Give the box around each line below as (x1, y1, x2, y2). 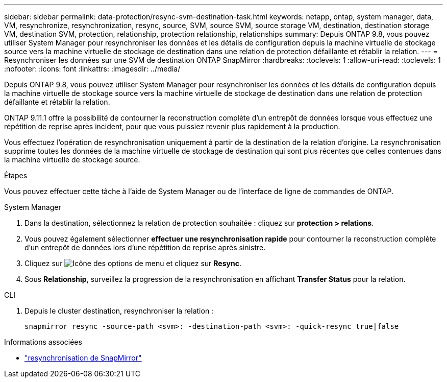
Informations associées (4, 338, 82, 346)
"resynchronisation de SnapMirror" (24, 353, 142, 362)
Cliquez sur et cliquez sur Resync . (24, 259, 241, 268)
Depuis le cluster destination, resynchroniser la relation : (24, 306, 214, 315)
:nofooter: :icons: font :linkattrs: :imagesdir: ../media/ (4, 64, 181, 73)
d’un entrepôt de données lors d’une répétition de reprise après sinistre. (24, 243, 266, 252)
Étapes (4, 171, 28, 180)
